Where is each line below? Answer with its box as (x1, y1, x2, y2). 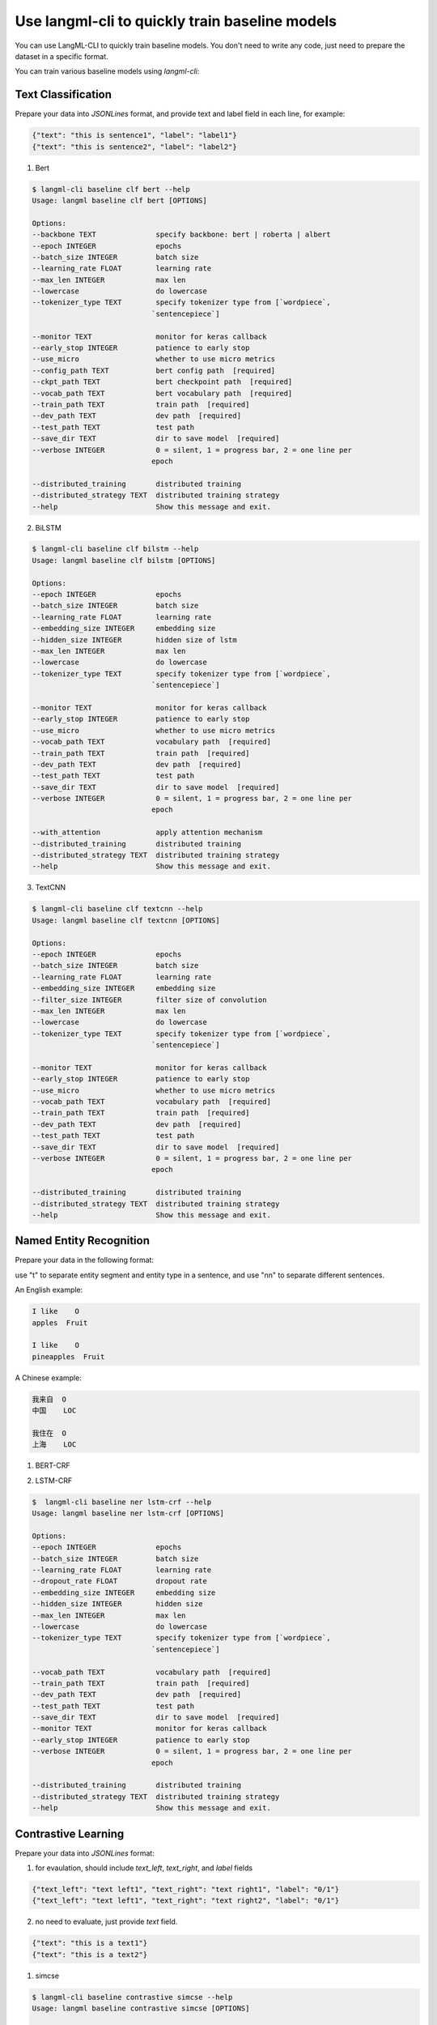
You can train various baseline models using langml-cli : (15, 66, 200, 76)
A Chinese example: (15, 1373, 83, 1383)
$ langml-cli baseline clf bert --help (32, 185, 190, 194)
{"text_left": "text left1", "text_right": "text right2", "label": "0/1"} (32, 1896, 340, 1905)
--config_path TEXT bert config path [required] (32, 365, 276, 375)
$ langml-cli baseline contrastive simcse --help (32, 1993, 233, 2002)
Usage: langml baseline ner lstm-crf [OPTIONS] (32, 1509, 224, 1518)
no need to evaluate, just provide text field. (35, 1916, 178, 1927)
